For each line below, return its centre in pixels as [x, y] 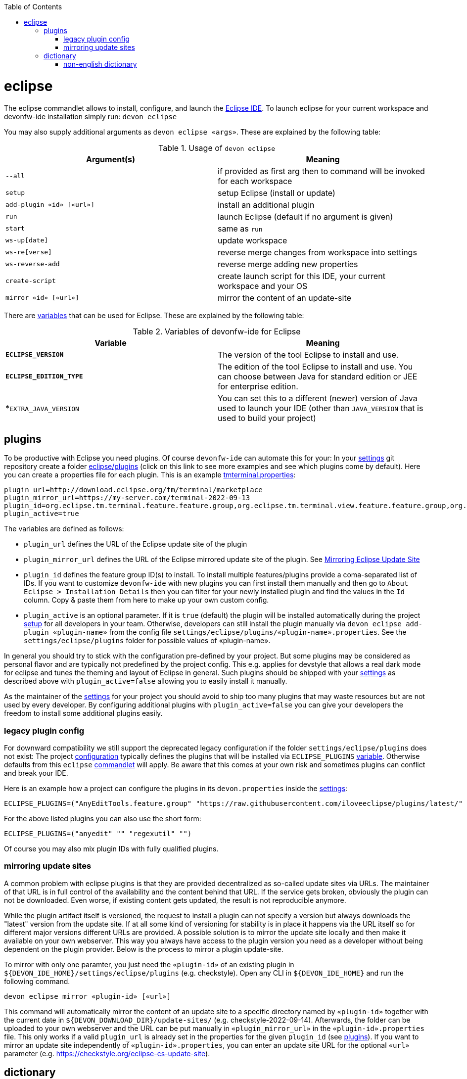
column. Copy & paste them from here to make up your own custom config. [146, 600]
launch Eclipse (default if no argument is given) [305, 216]
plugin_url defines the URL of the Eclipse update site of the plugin [136, 544]
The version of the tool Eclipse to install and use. [308, 354]
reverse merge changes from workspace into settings [317, 252]
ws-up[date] [27, 240]
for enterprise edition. [258, 386]
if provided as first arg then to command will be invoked [321, 171]
